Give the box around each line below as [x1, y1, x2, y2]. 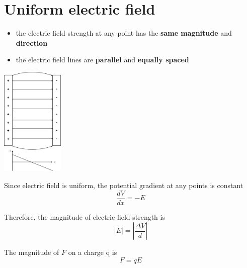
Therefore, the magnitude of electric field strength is [4, 211, 165, 222]
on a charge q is [68, 247, 117, 257]
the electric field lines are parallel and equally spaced [16, 54, 189, 65]
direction [16, 37, 48, 48]
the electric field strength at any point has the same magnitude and [16, 28, 232, 38]
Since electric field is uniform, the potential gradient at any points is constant [4, 180, 243, 190]
